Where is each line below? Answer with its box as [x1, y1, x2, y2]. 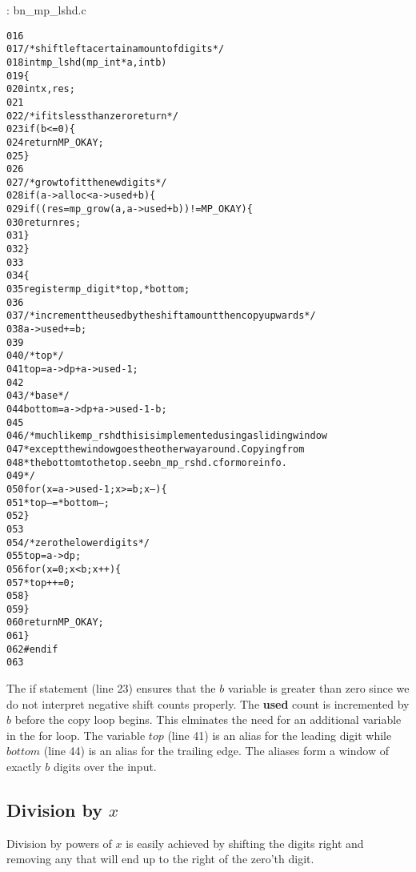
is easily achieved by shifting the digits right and [126, 834, 364, 851]
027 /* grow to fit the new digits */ [6, 176, 167, 188]
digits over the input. [53, 758, 157, 775]
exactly [6, 758, 42, 775]
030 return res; [6, 216, 82, 228]
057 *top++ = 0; [6, 577, 75, 589]
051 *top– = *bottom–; [6, 496, 110, 508]
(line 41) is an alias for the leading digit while [167, 726, 392, 743]
